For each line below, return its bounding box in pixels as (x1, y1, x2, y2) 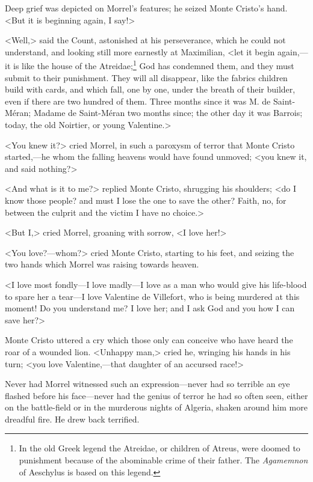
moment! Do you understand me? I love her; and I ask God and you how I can (5, 302, 295, 314)
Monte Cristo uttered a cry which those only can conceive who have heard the (5, 334, 293, 346)
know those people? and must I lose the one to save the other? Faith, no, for (5, 194, 287, 206)
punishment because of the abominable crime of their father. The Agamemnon (19, 454, 308, 466)
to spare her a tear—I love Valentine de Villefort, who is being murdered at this (5, 290, 300, 302)
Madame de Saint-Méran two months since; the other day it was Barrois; (33, 106, 303, 119)
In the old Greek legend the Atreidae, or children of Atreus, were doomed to (19, 442, 300, 454)
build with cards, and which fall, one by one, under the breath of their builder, (5, 83, 296, 96)
